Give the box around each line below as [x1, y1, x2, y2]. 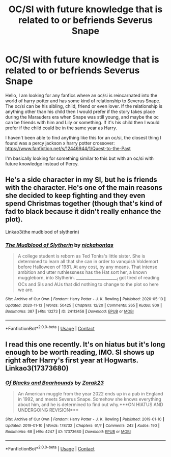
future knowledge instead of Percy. [5, 160, 79, 166]
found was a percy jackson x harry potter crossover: [5, 140, 116, 146]
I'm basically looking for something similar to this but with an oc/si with [5, 155, 154, 161]
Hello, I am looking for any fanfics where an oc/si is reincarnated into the [5, 92, 158, 98]
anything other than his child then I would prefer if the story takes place [5, 108, 155, 115]
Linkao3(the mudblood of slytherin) [5, 228, 80, 235]
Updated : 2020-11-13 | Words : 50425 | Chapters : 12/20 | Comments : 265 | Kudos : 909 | [5, 303, 162, 308]
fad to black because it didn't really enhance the [5, 207, 161, 216]
